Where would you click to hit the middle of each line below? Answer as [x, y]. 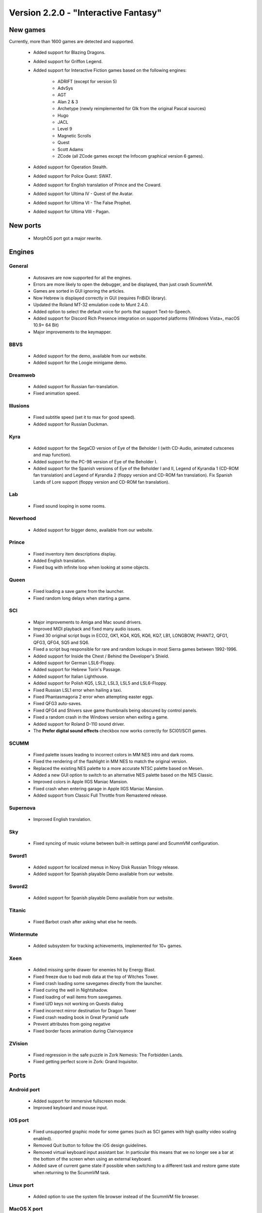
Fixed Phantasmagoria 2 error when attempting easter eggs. [93, 697]
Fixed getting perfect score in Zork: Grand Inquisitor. [86, 1062]
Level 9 [65, 129]
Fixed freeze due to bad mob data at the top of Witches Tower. [96, 976]
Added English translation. [59, 560]
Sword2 [18, 886]
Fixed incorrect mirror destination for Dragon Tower [85, 1010]
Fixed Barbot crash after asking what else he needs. [85, 922]
